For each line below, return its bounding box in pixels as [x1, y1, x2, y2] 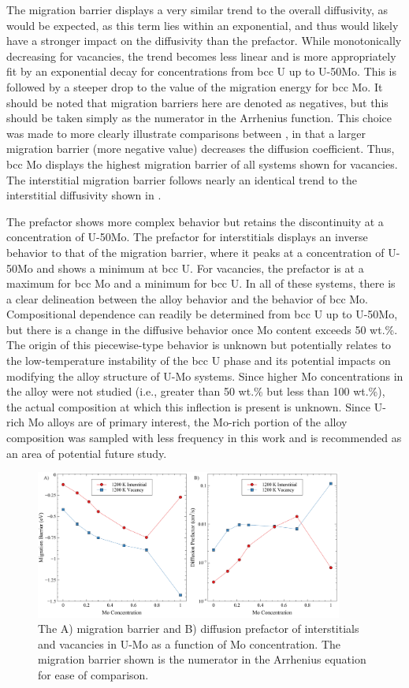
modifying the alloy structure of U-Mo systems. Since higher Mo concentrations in [6, 367, 403, 384]
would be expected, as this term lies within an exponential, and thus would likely [6, 17, 399, 33]
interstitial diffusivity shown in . [6, 187, 162, 203]
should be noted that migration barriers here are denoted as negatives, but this [6, 94, 389, 110]
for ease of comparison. [38, 667, 149, 683]
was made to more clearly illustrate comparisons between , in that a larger [6, 125, 366, 141]
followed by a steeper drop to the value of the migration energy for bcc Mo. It [6, 78, 383, 95]
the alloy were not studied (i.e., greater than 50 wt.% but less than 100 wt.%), [6, 383, 385, 400]
